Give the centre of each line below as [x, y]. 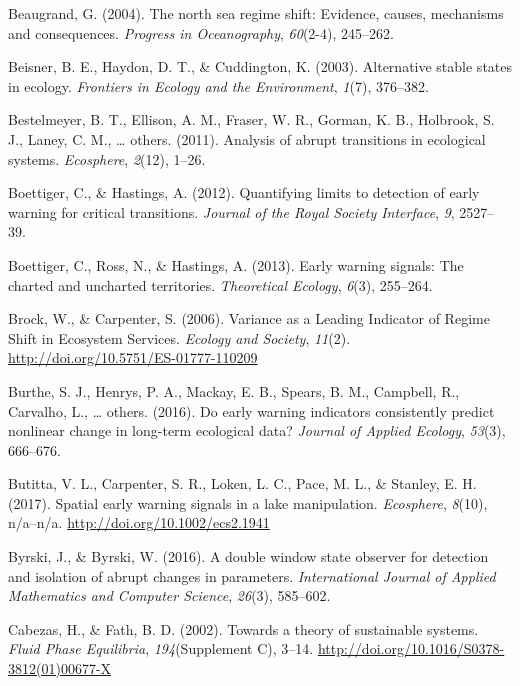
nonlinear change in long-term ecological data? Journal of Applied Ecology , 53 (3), [257, 430]
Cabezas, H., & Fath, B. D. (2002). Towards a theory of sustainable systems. [243, 628]
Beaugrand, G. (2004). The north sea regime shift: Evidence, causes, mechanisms [256, 13]
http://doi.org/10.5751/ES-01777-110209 [133, 357]
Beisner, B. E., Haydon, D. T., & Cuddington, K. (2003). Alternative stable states [260, 66]
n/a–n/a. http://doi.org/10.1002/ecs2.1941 [139, 522]
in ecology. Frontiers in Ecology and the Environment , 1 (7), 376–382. [218, 85]
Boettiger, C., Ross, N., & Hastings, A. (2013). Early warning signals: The [236, 264]
